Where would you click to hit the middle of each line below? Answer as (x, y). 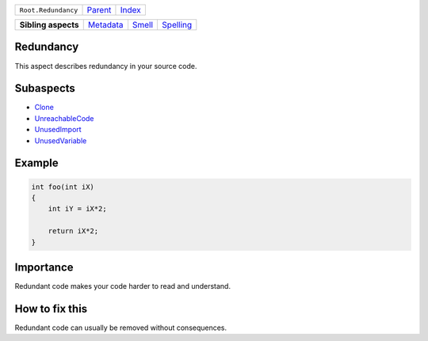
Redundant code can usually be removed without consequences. (121, 328)
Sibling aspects (49, 25)
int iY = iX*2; (77, 209)
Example (36, 163)
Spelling (177, 25)
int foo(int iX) (63, 187)
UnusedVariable (61, 140)
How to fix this (51, 309)
